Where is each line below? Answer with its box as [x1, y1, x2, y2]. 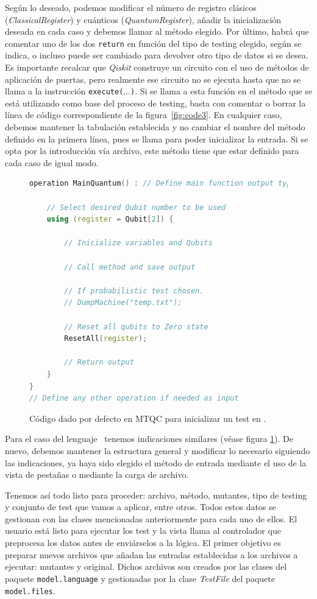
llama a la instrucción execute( [5, 85, 124, 97]
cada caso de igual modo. [5, 156, 99, 169]
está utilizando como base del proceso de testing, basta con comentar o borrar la [5, 96, 306, 109]
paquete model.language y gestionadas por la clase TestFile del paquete [5, 572, 275, 584]
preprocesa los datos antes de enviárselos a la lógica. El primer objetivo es [5, 536, 281, 549]
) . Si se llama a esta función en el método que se [130, 85, 312, 97]
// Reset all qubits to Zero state [64, 322, 208, 331]
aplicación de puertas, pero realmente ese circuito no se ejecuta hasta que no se [5, 72, 301, 85]
